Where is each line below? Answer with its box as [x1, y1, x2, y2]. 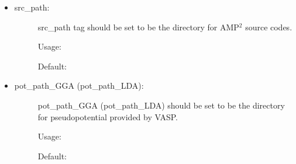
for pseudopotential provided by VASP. [37, 110, 178, 123]
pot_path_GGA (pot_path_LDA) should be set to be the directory [37, 99, 285, 111]
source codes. [245, 20, 292, 33]
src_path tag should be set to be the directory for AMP [37, 20, 239, 33]
